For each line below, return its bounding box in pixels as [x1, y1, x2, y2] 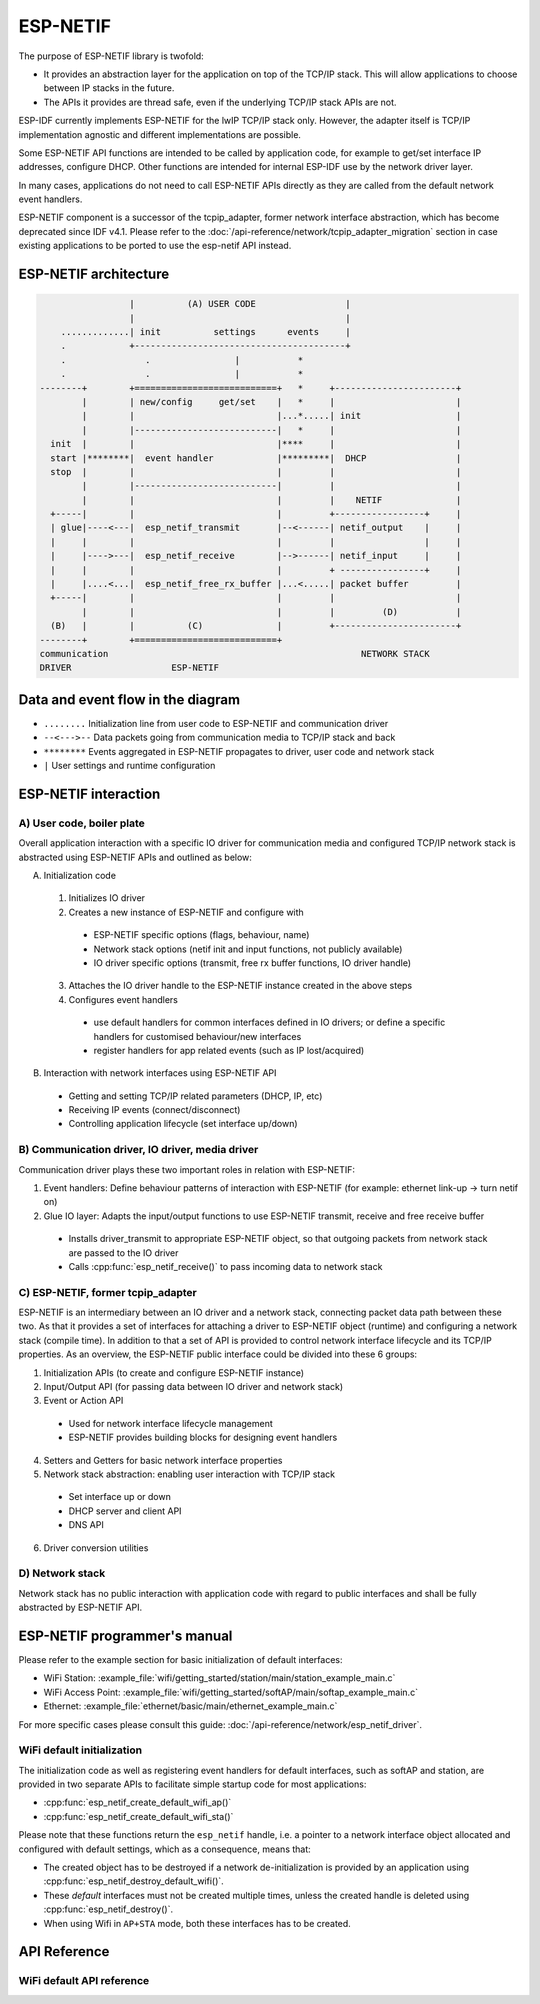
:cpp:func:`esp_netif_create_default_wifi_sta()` [43, 1810, 234, 1822]
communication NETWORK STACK [39, 648, 430, 659]
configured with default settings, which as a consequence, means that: [18, 1843, 312, 1855]
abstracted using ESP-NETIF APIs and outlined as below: [18, 851, 252, 863]
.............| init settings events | [60, 326, 351, 338]
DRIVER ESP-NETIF [39, 662, 220, 674]
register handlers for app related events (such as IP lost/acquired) [93, 1044, 365, 1056]
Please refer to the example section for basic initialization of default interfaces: [18, 1654, 343, 1665]
